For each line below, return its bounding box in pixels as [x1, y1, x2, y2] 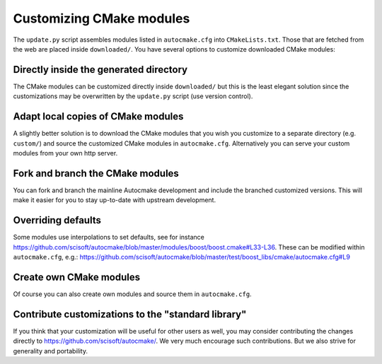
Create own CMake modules [13, 271, 141, 283]
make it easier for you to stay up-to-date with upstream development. [13, 196, 216, 204]
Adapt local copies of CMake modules [13, 110, 184, 123]
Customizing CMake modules [13, 11, 190, 26]
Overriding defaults [13, 214, 102, 226]
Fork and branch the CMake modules [13, 167, 180, 180]
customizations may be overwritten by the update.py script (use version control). [13, 92, 253, 100]
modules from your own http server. [13, 148, 118, 157]
